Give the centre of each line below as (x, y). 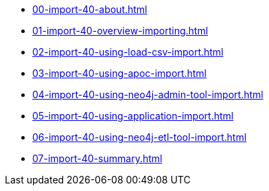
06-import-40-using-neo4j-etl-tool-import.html (140, 137)
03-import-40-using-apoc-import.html (119, 73)
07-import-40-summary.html (97, 158)
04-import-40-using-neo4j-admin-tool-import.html (148, 94)
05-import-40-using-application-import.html (133, 116)
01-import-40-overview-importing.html (120, 31)
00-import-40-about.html (90, 9)
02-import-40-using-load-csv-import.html (128, 52)
